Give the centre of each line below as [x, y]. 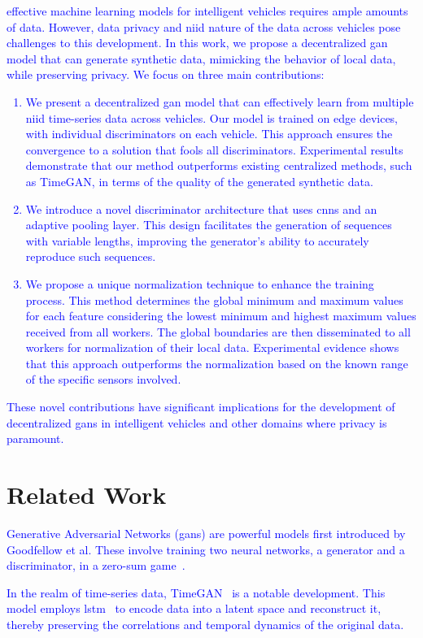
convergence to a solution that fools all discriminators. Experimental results [214, 149]
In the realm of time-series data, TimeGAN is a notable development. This [196, 592]
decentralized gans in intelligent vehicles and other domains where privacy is [197, 422]
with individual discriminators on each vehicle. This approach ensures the [209, 134]
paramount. [35, 438]
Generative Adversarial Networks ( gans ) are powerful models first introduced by [206, 533]
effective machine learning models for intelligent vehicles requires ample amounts [207, 11]
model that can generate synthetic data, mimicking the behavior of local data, [201, 58]
